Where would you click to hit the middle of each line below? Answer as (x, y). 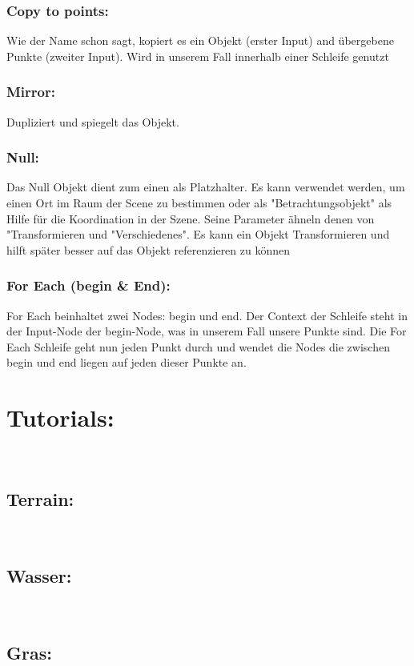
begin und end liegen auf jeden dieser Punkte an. (127, 362)
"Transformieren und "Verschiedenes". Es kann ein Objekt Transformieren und (198, 234)
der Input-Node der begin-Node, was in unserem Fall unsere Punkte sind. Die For (207, 331)
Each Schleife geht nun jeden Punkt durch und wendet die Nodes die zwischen (198, 346)
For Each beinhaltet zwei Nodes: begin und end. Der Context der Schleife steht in (207, 315)
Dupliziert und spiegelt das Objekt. (93, 121)
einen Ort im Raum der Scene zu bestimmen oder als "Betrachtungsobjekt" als (199, 203)
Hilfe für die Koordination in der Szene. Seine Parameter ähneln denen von (191, 218)
